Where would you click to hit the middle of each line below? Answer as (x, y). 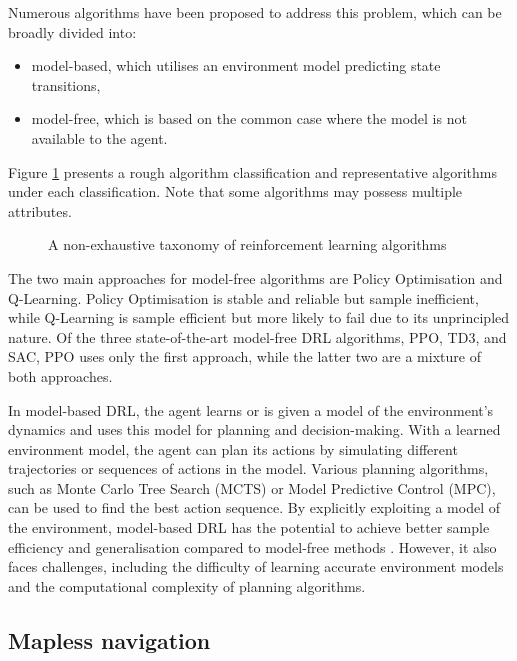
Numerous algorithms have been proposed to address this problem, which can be (255, 12)
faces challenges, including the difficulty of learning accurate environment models (256, 566)
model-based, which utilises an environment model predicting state (236, 65)
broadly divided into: (72, 31)
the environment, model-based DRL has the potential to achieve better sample (249, 527)
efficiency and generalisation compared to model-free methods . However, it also (252, 546)
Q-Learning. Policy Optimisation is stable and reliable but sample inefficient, (243, 297)
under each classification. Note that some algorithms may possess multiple (235, 191)
